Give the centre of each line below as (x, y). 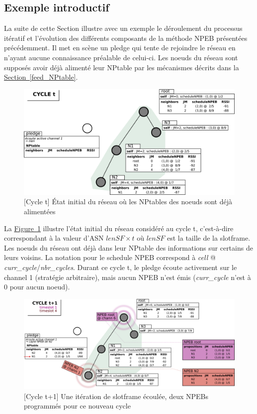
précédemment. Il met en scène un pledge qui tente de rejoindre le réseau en (120, 48)
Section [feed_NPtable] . (41, 77)
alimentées (40, 211)
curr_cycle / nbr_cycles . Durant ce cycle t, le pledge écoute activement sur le (121, 267)
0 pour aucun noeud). (37, 287)
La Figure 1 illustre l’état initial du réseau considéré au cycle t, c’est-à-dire (119, 228)
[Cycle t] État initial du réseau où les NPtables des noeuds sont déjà (128, 202)
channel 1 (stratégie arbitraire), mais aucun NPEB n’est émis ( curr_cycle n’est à (128, 277)
